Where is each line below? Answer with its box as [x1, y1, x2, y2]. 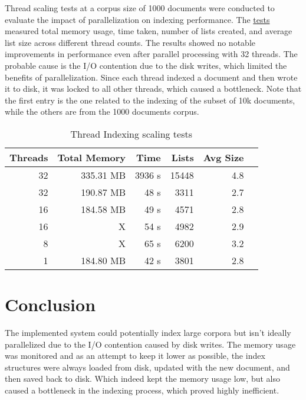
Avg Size [203, 150, 244, 164]
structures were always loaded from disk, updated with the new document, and [5, 361, 290, 373]
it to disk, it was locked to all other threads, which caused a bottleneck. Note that [5, 82, 302, 95]
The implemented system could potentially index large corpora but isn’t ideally [5, 326, 291, 339]
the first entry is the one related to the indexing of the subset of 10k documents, [5, 94, 295, 106]
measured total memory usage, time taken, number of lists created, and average [5, 25, 292, 37]
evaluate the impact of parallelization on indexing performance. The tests [5, 13, 270, 25]
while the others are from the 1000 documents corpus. [5, 105, 199, 118]
